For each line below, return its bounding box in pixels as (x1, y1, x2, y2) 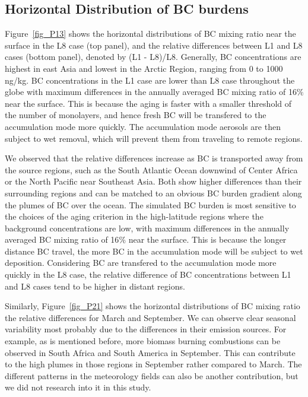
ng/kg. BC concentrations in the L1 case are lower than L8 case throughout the (5, 74, 295, 86)
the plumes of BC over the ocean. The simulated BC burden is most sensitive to (5, 198, 296, 211)
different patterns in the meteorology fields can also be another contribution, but (5, 369, 299, 382)
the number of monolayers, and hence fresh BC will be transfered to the (5, 109, 266, 121)
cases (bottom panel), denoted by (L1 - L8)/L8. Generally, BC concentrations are (5, 50, 301, 63)
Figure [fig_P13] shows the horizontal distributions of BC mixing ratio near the (5, 27, 296, 40)
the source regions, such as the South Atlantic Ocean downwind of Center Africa (5, 163, 298, 176)
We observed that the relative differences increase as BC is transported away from (5, 152, 303, 164)
